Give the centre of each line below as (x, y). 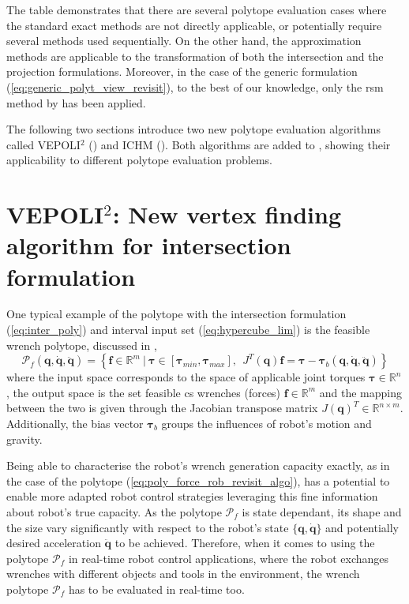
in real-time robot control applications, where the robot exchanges (229, 558)
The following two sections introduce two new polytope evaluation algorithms (193, 129)
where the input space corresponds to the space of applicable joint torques (186, 377)
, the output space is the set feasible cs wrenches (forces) (144, 392)
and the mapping (360, 392)
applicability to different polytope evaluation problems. (139, 160)
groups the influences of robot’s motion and (266, 423)
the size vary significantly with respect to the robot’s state (148, 527)
